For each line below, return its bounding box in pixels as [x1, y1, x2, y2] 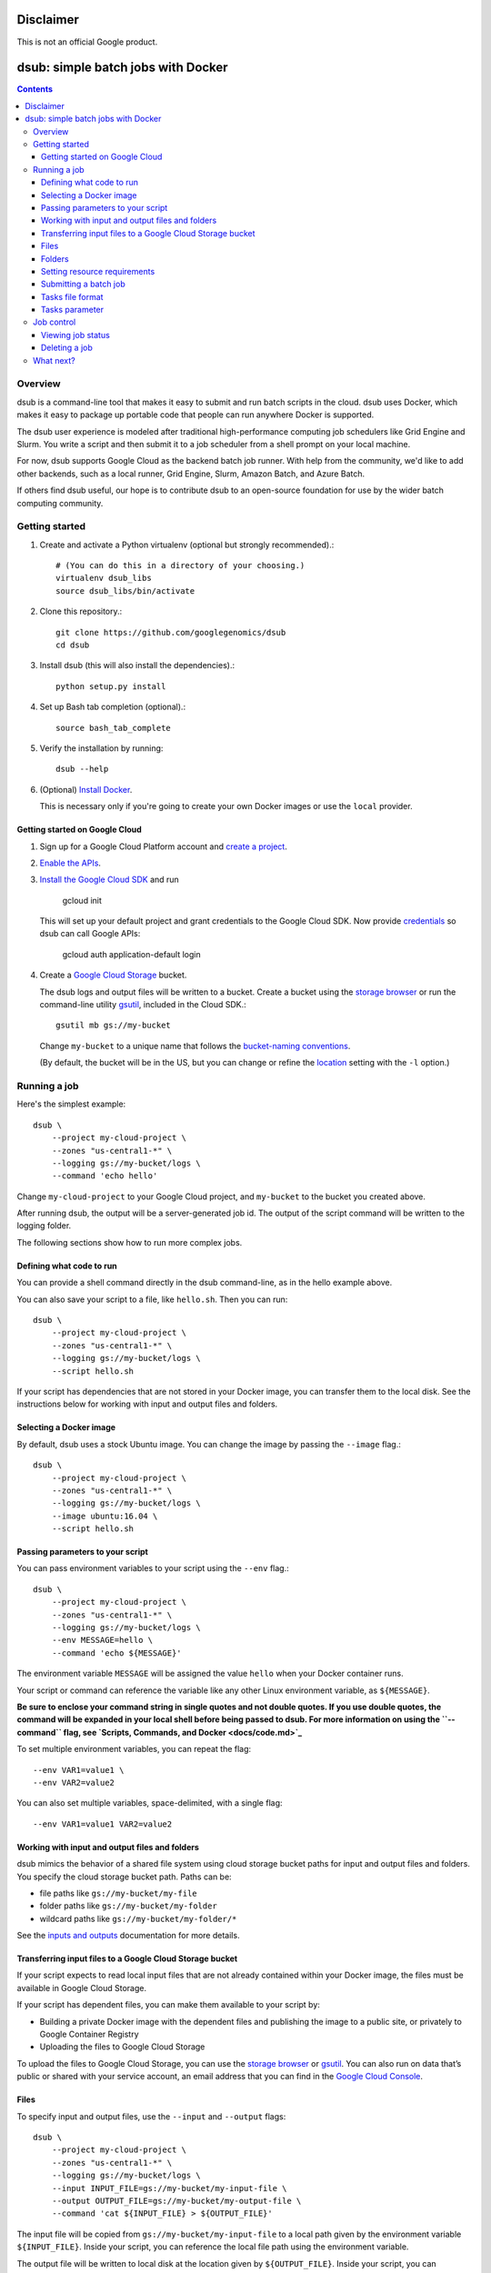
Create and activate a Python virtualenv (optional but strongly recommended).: [39, 539, 335, 550]
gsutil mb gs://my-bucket [55, 1020, 172, 1031]
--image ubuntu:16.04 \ [51, 1510, 158, 1521]
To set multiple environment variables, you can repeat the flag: [16, 1744, 252, 1755]
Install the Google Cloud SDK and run [39, 874, 179, 886]
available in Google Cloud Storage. [16, 1982, 147, 1993]
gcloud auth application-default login [62, 948, 201, 959]
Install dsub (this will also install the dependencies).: [39, 660, 235, 671]
